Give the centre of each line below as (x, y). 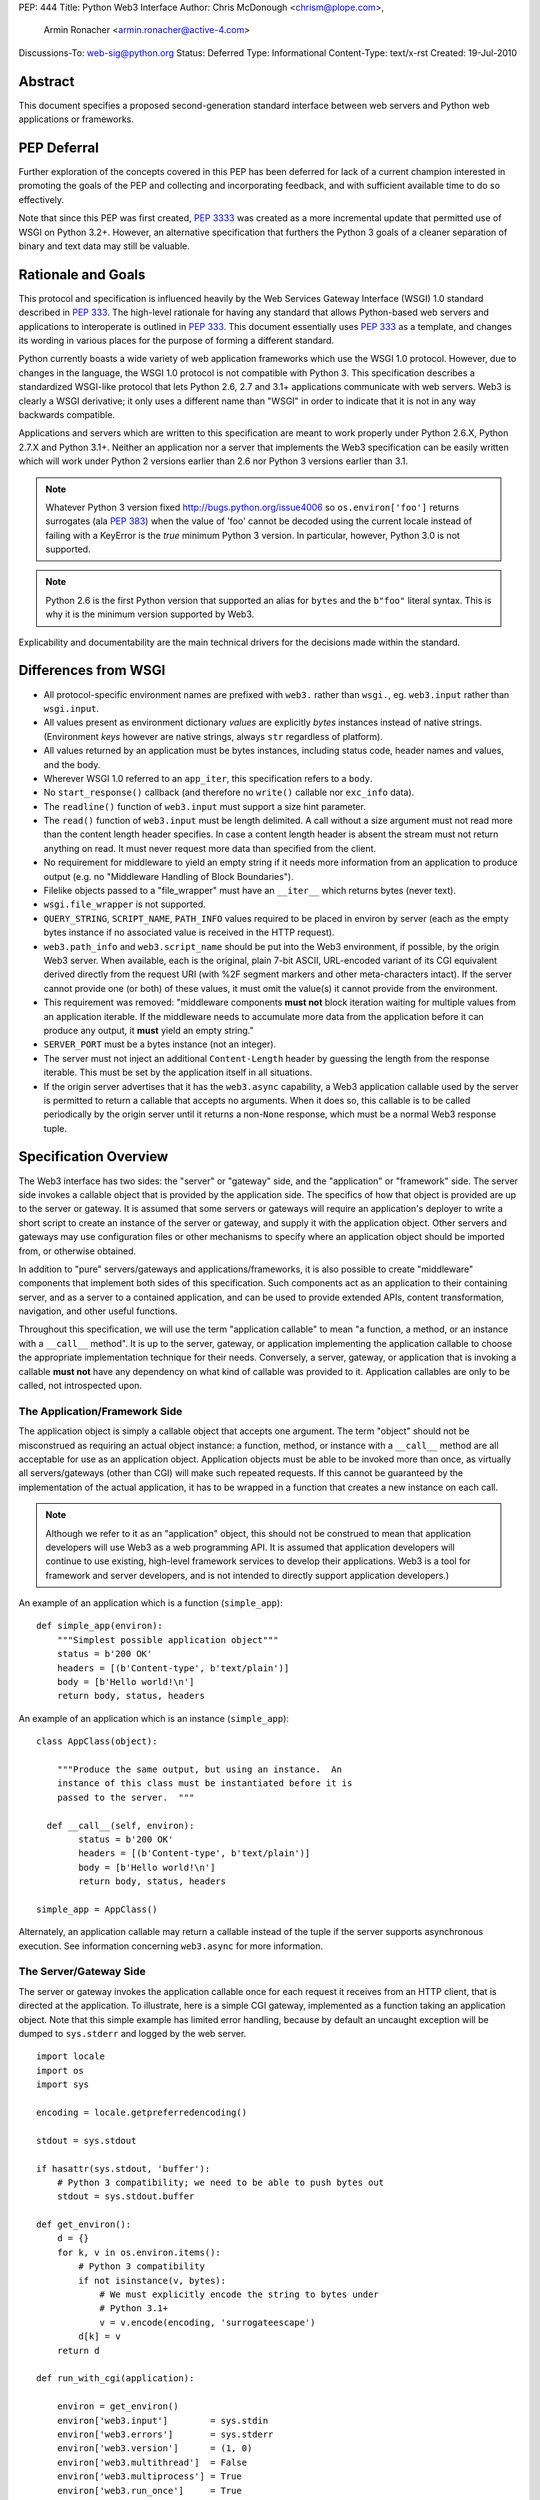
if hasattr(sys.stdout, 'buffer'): (123, 2168)
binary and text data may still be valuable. (104, 246)
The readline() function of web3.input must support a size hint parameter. (205, 806)
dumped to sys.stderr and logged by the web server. (132, 2033)
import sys (63, 2084)
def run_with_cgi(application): (115, 2378)
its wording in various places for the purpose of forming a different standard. (176, 341)
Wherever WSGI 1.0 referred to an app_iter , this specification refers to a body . (208, 778)
